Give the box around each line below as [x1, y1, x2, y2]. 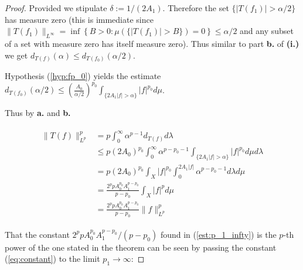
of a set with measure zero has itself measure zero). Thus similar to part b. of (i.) [5, 37, 299, 49]
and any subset [240, 25, 294, 37]
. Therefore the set [162, 2, 229, 13]
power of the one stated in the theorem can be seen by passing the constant [5, 241, 277, 253]
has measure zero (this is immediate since [5, 13, 154, 25]
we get [5, 49, 28, 61]
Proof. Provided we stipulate [5, 2, 107, 13]
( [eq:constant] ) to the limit [5, 252, 100, 265]
